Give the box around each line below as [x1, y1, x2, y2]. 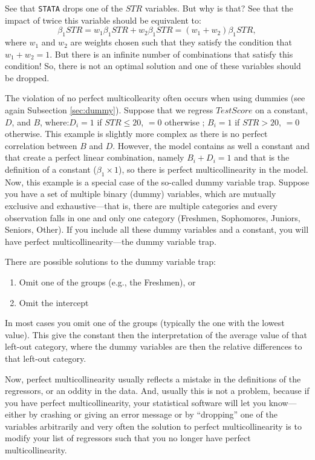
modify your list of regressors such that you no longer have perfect [5, 432, 251, 444]
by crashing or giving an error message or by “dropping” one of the [28, 408, 278, 421]
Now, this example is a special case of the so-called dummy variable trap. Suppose [5, 175, 310, 188]
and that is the [234, 151, 290, 164]
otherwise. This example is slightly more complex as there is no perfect [5, 127, 268, 140]
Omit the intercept [19, 296, 89, 308]
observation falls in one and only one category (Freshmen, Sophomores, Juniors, [5, 211, 300, 224]
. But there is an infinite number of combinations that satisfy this [50, 47, 293, 60]
